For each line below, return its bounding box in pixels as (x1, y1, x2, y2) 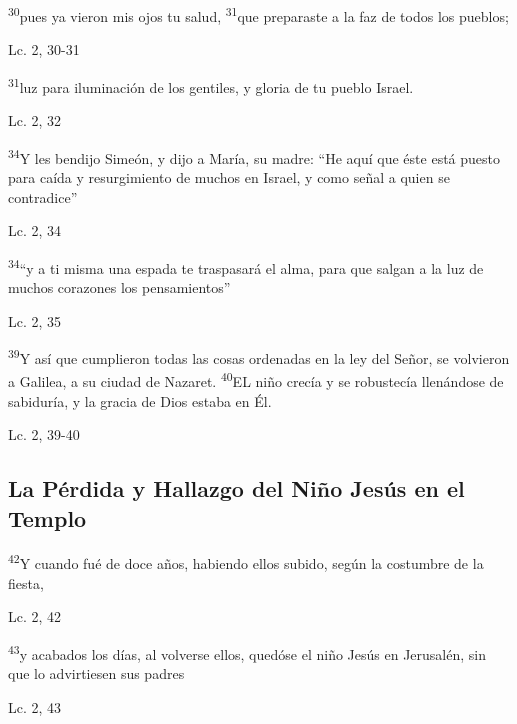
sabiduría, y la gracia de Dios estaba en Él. (8, 390, 272, 411)
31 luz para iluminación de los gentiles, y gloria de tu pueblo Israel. (8, 73, 414, 97)
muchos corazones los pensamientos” (8, 276, 231, 297)
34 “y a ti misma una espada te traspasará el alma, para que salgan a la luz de (8, 254, 484, 278)
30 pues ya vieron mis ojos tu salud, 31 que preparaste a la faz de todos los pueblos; (8, 3, 509, 26)
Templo (8, 502, 87, 533)
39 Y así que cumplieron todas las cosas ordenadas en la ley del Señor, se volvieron (8, 345, 510, 368)
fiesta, (8, 572, 44, 593)
